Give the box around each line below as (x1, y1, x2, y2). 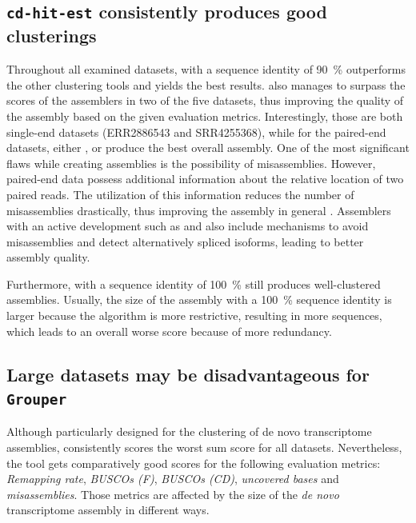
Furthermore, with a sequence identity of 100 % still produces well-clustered (6, 275, 381, 292)
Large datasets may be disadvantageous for (6, 361, 370, 386)
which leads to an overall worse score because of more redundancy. (6, 322, 332, 339)
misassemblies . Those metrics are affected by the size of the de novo (6, 485, 339, 502)
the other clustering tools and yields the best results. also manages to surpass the (6, 76, 406, 93)
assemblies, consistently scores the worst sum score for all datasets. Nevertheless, (6, 439, 402, 456)
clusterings (6, 23, 97, 48)
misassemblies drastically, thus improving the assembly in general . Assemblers (6, 202, 391, 218)
